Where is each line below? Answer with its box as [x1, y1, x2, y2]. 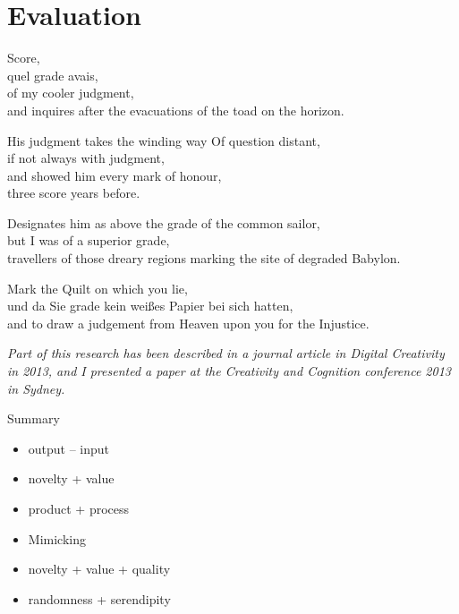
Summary [7, 409, 60, 428]
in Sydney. [7, 379, 65, 397]
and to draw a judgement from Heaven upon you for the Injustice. [7, 313, 370, 332]
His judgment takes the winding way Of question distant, [7, 131, 320, 149]
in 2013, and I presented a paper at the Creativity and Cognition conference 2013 [7, 362, 451, 380]
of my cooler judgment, [7, 83, 134, 102]
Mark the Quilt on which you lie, [7, 278, 188, 297]
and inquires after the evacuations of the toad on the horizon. [7, 100, 344, 119]
